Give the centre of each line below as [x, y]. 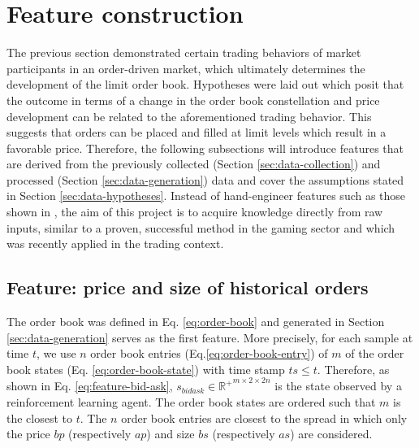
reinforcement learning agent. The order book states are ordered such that [191, 402]
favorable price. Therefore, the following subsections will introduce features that [205, 148]
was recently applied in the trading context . [115, 244]
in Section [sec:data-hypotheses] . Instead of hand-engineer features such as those [206, 196]
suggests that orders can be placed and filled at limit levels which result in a [197, 132]
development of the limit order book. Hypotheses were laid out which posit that [205, 84]
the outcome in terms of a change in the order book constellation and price [193, 100]
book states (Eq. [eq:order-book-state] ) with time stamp [146, 369]
